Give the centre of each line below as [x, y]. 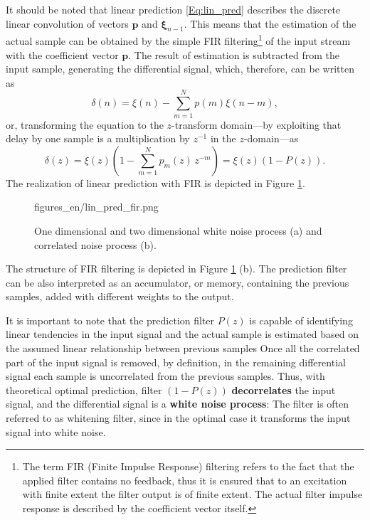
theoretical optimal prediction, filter [84, 389]
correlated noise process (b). [95, 244]
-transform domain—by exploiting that [257, 124]
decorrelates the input [284, 389]
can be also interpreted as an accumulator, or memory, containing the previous [178, 282]
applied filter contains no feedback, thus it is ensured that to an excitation [185, 480]
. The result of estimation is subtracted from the [234, 54]
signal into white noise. [56, 431]
